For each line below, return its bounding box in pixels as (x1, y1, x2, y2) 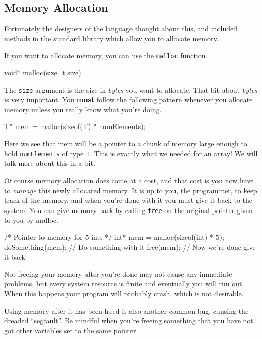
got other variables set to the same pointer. (4, 325, 138, 335)
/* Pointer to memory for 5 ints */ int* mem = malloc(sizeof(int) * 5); (4, 231, 224, 242)
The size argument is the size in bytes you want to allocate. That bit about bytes (4, 84, 257, 95)
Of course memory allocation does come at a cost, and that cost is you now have (4, 175, 254, 185)
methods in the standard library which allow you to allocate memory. (4, 33, 219, 44)
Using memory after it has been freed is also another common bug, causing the (4, 305, 249, 316)
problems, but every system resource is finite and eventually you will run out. (4, 278, 244, 289)
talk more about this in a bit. (4, 158, 95, 168)
